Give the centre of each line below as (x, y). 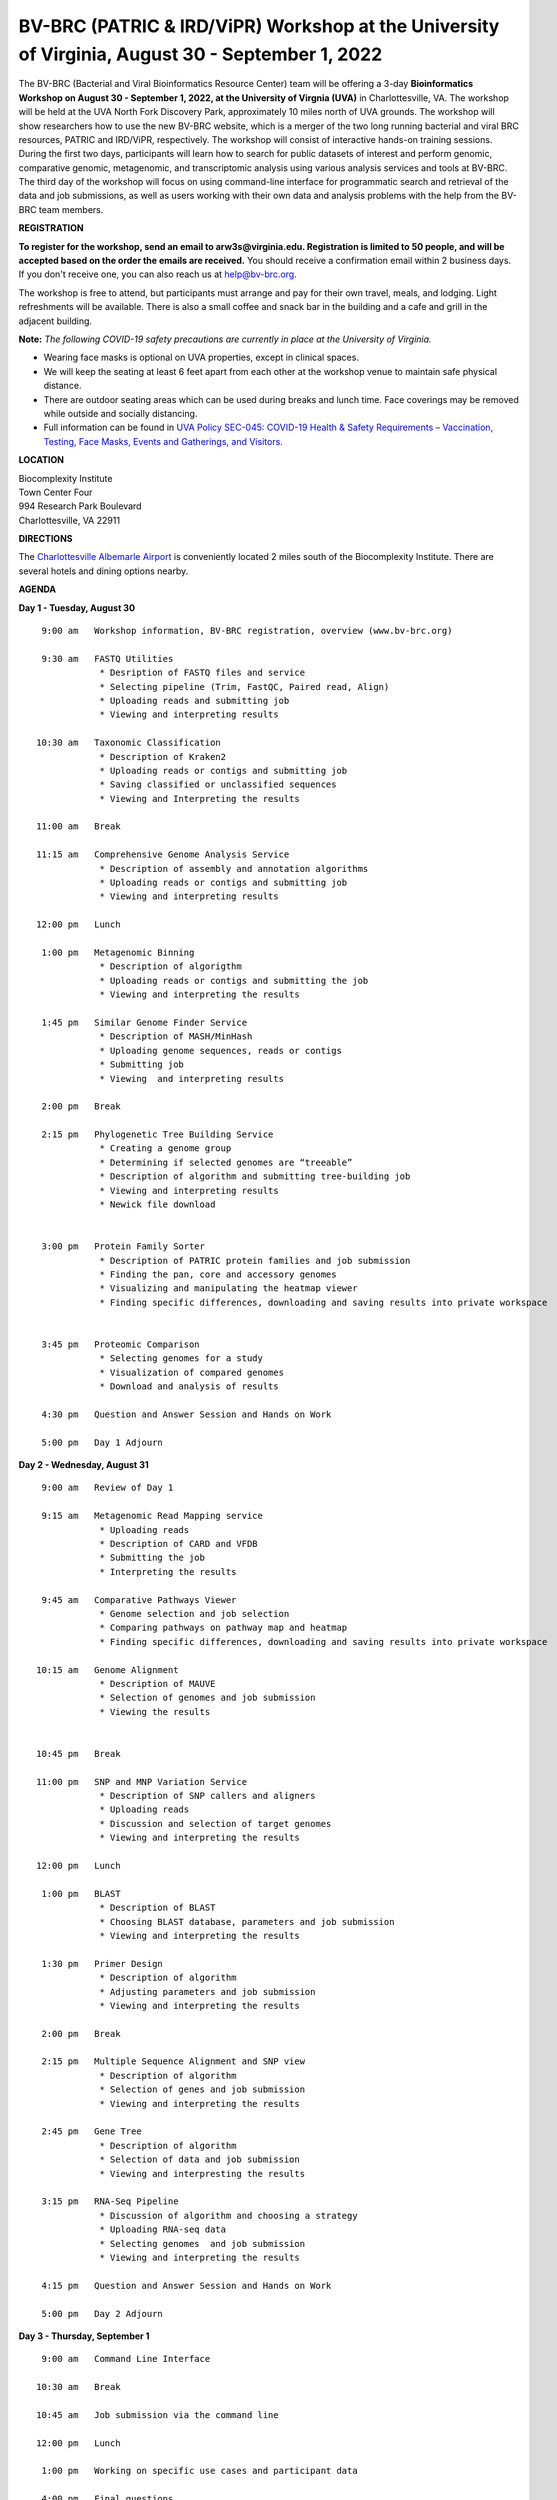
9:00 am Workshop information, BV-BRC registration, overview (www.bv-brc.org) (247, 631)
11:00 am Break (78, 826)
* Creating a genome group (165, 1148)
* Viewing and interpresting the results (202, 2173)
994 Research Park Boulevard (80, 506)
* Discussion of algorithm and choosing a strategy (229, 2215)
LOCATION (41, 460)
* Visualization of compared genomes (192, 1372)
